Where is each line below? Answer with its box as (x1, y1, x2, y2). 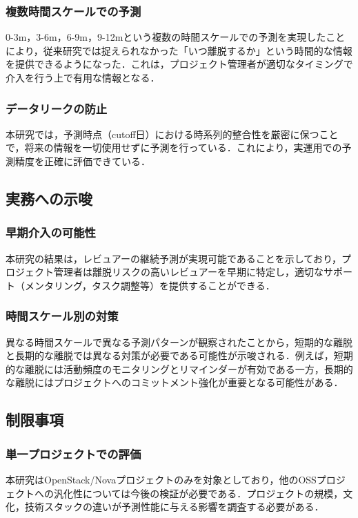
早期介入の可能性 (6, 224, 96, 241)
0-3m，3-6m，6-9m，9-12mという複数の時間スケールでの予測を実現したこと (6, 30, 346, 44)
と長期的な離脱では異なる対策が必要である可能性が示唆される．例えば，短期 (6, 348, 353, 363)
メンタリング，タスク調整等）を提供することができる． (24, 278, 275, 292)
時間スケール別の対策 (6, 307, 119, 325)
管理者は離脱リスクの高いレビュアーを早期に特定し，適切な (53, 265, 324, 279)
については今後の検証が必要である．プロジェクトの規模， (82, 486, 344, 500)
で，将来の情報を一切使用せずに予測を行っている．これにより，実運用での (6, 140, 342, 155)
